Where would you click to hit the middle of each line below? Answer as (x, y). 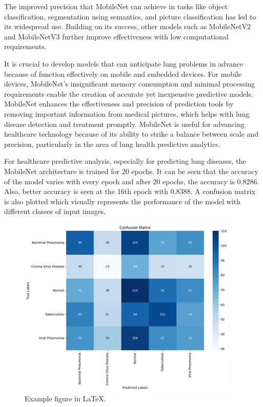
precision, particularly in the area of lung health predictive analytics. (112, 144)
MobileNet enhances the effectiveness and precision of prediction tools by (119, 104)
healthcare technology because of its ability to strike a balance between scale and (131, 134)
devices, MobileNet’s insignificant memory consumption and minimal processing (129, 84)
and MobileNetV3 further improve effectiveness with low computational (116, 36)
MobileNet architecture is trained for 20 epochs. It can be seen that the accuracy (131, 171)
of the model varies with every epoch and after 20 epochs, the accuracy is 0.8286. (132, 181)
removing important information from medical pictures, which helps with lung (127, 113)
